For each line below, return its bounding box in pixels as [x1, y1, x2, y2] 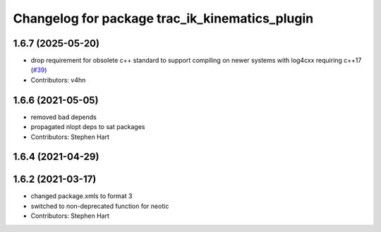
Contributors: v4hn [30, 75, 86, 84]
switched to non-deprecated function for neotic [30, 202, 169, 210]
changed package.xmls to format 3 [30, 192, 133, 200]
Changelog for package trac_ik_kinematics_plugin [13, 11, 314, 26]
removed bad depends [30, 113, 97, 121]
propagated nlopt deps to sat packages [30, 123, 145, 131]
